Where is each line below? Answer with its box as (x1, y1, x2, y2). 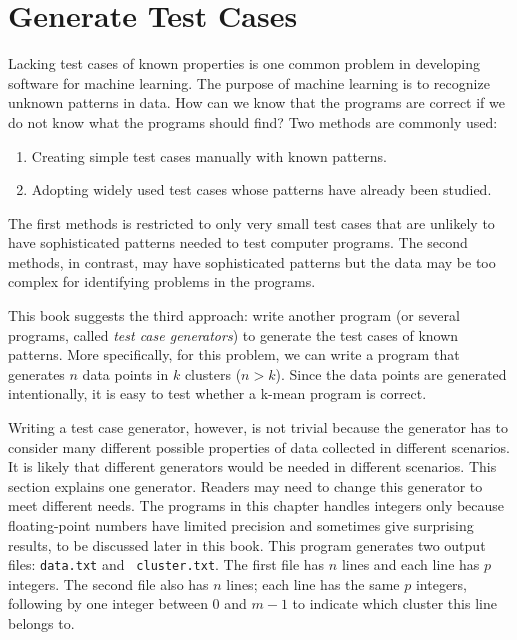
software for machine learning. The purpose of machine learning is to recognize (8, 72, 490, 93)
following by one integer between (8, 593, 208, 614)
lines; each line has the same (226, 573, 400, 594)
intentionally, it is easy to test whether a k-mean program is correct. (8, 383, 427, 404)
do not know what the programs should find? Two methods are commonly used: (8, 111, 498, 132)
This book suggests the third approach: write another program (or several (8, 305, 460, 326)
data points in (82, 363, 169, 384)
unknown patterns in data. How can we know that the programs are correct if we (8, 92, 505, 113)
